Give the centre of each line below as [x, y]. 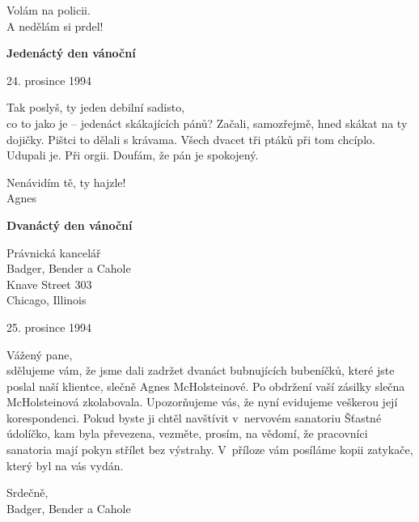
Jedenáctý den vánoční [71, 53]
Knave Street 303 [49, 284]
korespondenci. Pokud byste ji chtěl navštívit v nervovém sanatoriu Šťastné [194, 417]
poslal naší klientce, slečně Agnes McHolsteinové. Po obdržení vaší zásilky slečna [206, 386]
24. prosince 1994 [49, 80]
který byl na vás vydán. [65, 465]
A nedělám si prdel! [55, 25]
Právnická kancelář [54, 252]
